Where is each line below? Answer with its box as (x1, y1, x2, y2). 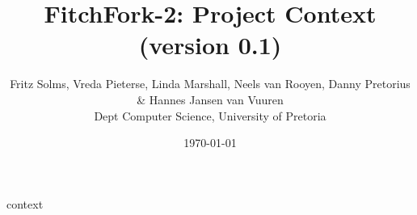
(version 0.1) (138, 28, 282, 61)
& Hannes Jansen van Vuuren (137, 91, 284, 107)
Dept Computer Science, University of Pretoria (94, 107, 326, 124)
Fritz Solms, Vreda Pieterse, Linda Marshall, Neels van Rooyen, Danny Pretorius (10, 75, 411, 92)
